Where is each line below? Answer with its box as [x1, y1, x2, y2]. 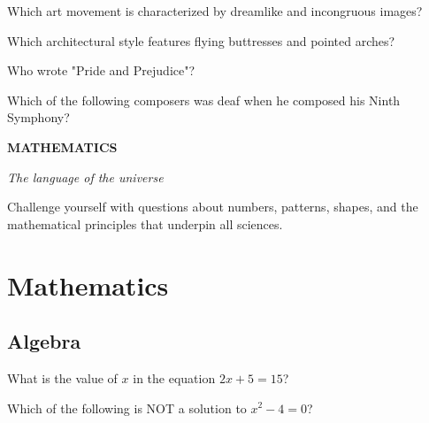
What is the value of [7, 368, 118, 387]
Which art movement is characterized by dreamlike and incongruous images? [7, 2, 423, 19]
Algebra [7, 327, 81, 355]
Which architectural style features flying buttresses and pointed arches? [7, 31, 395, 50]
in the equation [133, 368, 216, 387]
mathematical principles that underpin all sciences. [7, 214, 283, 233]
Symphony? [7, 108, 70, 127]
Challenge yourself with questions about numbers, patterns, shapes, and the [7, 197, 418, 216]
